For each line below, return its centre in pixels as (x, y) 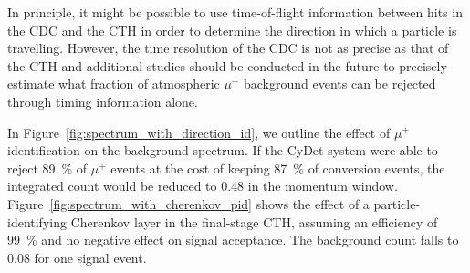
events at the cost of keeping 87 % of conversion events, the (278, 168)
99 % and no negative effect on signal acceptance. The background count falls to (233, 240)
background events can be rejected (339, 84)
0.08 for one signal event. (77, 257)
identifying (37, 221)
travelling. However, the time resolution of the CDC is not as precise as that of (228, 48)
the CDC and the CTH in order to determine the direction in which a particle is (232, 30)
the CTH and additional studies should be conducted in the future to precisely (227, 65)
